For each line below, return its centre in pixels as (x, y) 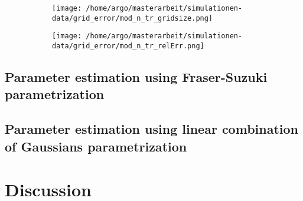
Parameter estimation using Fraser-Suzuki (136, 77)
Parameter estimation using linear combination (151, 129)
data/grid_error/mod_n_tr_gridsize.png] (133, 18)
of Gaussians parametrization (96, 146)
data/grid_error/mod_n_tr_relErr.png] (128, 46)
